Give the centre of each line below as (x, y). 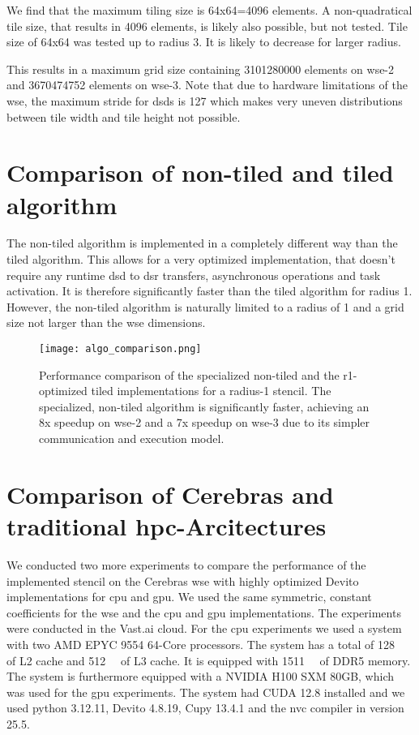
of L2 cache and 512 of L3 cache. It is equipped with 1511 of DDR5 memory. (209, 660)
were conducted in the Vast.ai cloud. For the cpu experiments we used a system (204, 628)
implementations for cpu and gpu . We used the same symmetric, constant (189, 597)
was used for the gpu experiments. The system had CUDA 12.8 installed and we (206, 692)
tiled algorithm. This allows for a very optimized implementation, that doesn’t (201, 259)
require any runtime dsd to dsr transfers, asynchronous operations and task (194, 275)
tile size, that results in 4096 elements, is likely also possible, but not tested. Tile (207, 26)
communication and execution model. (132, 438)
